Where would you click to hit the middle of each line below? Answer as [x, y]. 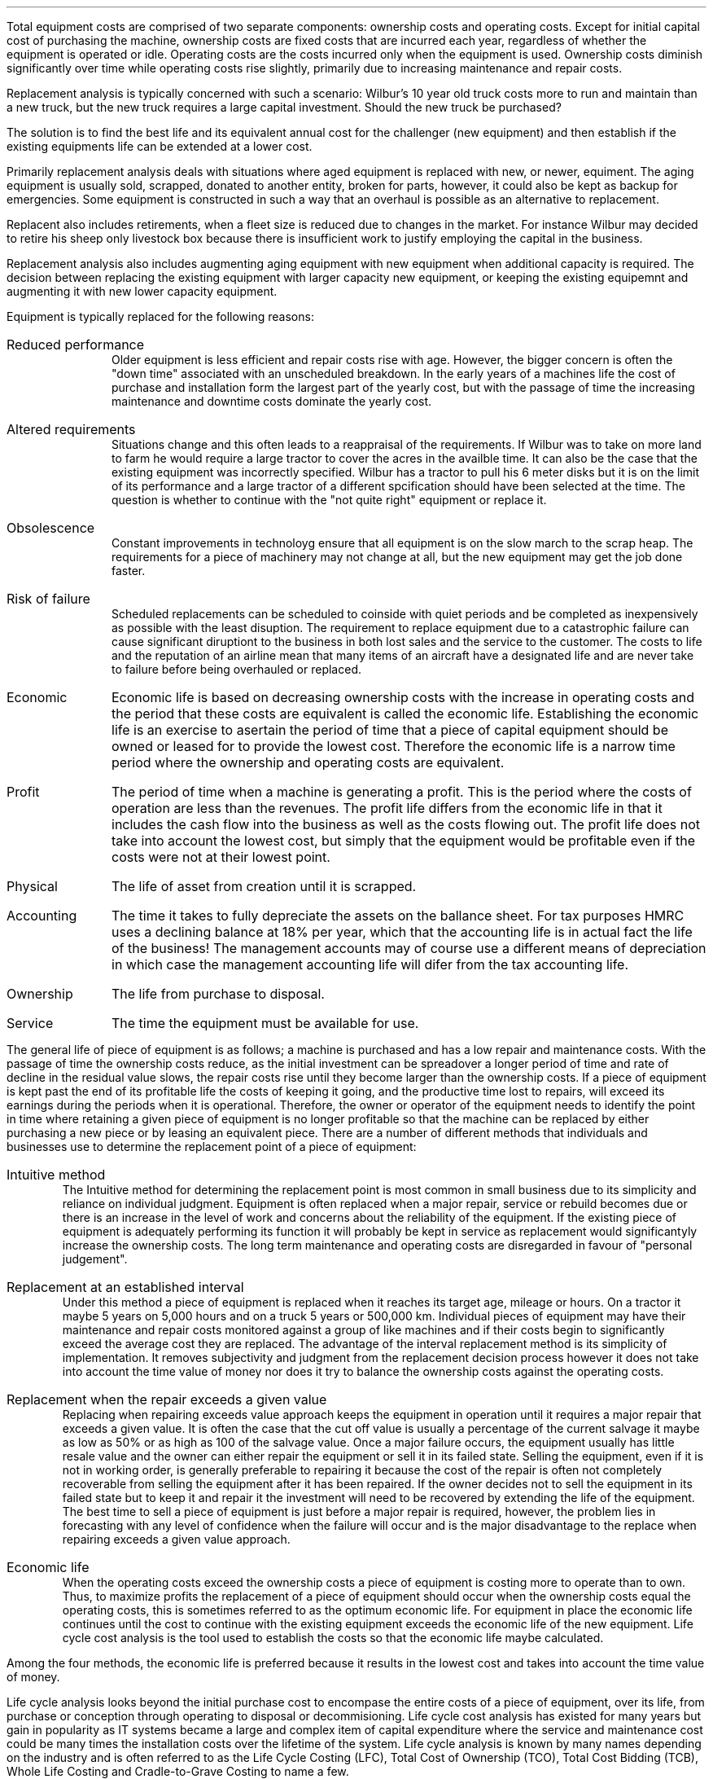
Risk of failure [48, 599]
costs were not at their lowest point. [221, 857]
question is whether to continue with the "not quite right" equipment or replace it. [329, 500]
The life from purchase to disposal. [218, 994]
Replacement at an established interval [125, 1287]
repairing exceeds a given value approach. [176, 1539]
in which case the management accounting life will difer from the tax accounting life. [370, 964]
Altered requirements [71, 429]
